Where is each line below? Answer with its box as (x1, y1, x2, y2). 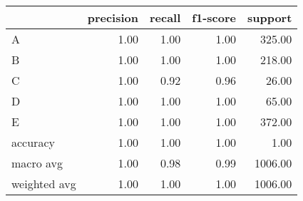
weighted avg (11, 175, 76, 192)
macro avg (11, 155, 63, 171)
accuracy (11, 134, 55, 150)
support (247, 9, 292, 26)
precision (87, 9, 138, 26)
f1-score (192, 9, 236, 26)
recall (149, 9, 181, 26)
